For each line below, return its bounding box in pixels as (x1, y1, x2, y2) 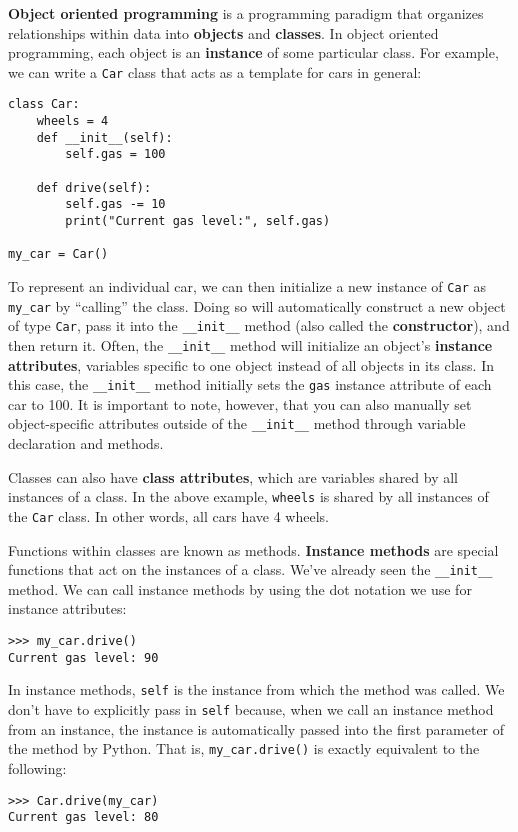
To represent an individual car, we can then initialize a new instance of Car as (8, 276, 486, 296)
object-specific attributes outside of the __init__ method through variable (8, 413, 466, 434)
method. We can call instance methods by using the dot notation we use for (8, 578, 472, 599)
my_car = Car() (8, 247, 109, 262)
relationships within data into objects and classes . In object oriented (8, 22, 439, 43)
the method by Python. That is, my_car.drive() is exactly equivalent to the (8, 738, 480, 759)
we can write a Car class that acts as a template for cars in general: (8, 61, 422, 82)
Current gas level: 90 (8, 650, 159, 665)
